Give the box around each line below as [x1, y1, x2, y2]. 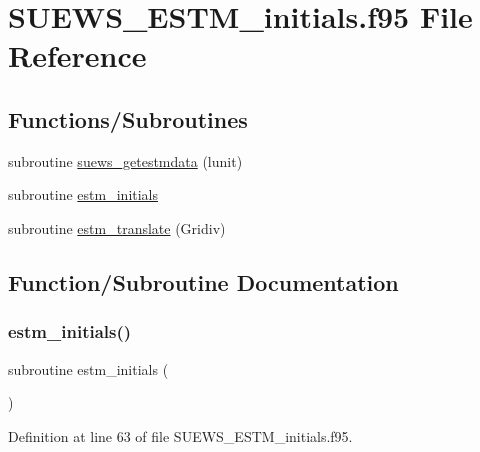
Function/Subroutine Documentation [8, 266, 399, 297]
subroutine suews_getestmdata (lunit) [8, 150, 243, 171]
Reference [8, 35, 147, 76]
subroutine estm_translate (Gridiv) [8, 217, 226, 238]
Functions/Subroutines [8, 103, 248, 134]
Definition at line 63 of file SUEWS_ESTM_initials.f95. [8, 425, 353, 446]
